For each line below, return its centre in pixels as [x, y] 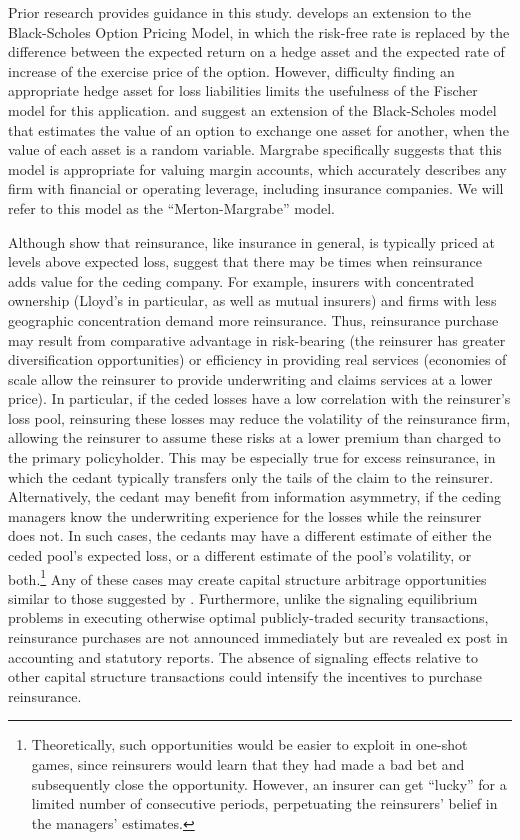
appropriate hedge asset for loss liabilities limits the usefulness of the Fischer [243, 90]
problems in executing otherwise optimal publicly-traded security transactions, [248, 617]
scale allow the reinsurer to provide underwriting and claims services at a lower [250, 378]
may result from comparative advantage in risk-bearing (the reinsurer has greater [257, 339]
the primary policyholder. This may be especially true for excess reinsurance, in [252, 457]
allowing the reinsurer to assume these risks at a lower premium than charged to [254, 437]
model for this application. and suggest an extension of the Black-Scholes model [252, 109]
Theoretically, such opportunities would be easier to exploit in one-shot [249, 744]
